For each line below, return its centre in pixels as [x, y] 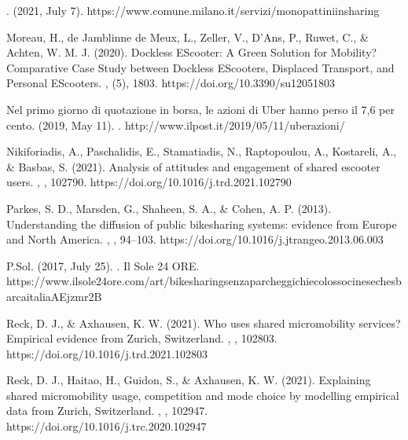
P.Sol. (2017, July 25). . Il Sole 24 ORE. [103, 265]
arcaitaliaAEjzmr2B [54, 296]
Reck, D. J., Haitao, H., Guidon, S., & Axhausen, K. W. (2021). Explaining [189, 380]
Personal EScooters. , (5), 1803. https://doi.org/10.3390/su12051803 [171, 83]
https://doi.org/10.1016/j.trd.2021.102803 [107, 353]
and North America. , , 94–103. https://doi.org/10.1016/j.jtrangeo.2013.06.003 [195, 239]
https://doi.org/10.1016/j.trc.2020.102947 [107, 426]
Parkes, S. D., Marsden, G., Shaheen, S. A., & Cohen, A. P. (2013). [169, 208]
